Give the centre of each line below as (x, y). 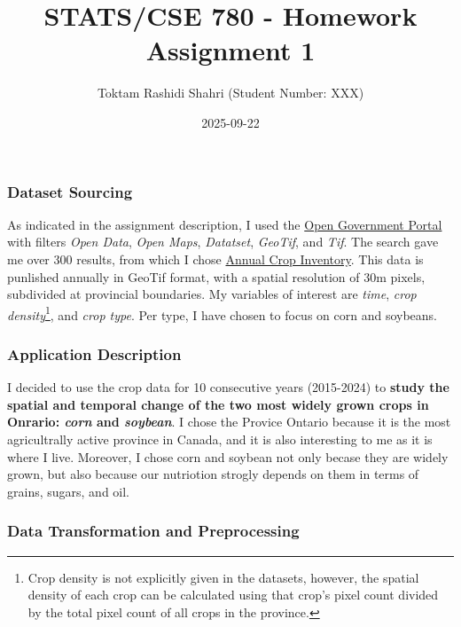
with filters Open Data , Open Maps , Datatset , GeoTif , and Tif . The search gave (223, 242)
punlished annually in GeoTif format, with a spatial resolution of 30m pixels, (216, 276)
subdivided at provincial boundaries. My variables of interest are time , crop (212, 294)
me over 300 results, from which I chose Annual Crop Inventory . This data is (215, 259)
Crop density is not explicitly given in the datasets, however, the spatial (223, 577)
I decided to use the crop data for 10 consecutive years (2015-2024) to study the (228, 387)
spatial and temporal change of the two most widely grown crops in (218, 404)
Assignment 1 (230, 50)
